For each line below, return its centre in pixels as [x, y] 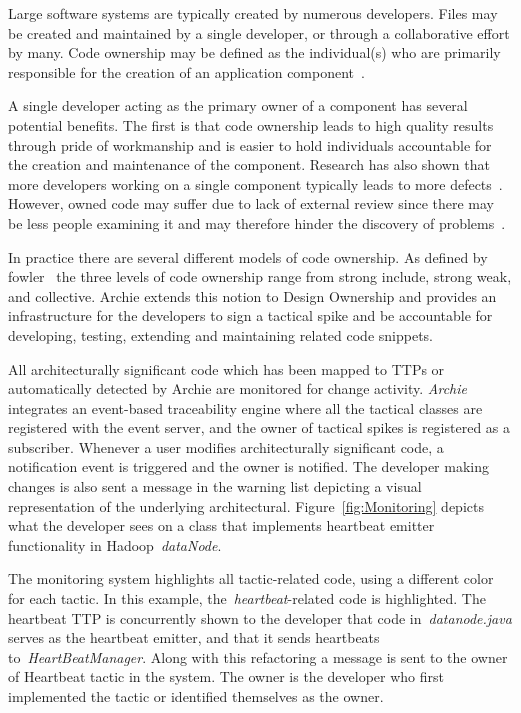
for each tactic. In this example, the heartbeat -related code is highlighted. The [247, 598]
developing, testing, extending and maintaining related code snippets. [220, 334]
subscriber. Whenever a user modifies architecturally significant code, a [226, 446]
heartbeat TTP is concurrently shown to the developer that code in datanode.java [260, 617]
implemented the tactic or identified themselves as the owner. [196, 696]
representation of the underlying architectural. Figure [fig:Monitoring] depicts [246, 505]
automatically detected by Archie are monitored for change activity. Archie [237, 388]
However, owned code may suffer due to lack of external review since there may [251, 203]
